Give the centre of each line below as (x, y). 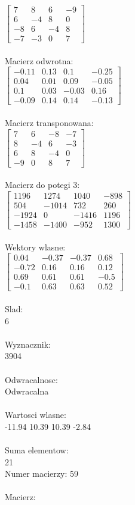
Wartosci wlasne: (36, 415)
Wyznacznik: (28, 344)
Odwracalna (27, 391)
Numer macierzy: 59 (42, 473)
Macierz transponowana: (49, 123)
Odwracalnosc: (31, 379)
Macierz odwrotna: (39, 60)
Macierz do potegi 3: (42, 185)
